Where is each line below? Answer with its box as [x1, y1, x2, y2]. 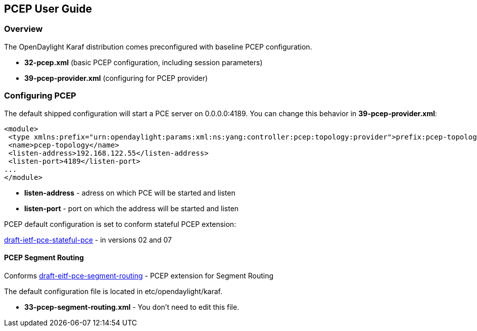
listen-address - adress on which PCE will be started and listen [24, 188, 235, 197]
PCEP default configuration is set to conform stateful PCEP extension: [4, 219, 236, 228]
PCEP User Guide [4, 3, 92, 15]
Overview [4, 24, 43, 34]
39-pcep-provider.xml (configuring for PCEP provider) [24, 73, 208, 82]
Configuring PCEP [4, 90, 76, 101]
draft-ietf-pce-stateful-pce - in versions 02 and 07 [4, 235, 172, 244]
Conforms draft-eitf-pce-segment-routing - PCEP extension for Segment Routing [4, 271, 274, 280]
